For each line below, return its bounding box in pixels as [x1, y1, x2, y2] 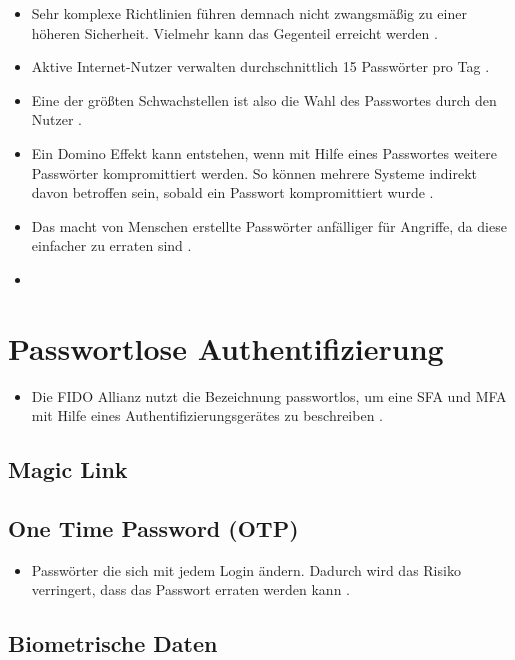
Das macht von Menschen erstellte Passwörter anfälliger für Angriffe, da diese [31, 215, 507, 236]
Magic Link [8, 454, 128, 485]
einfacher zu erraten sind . [31, 235, 192, 256]
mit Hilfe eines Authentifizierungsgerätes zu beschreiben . [31, 405, 383, 426]
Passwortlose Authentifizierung [8, 327, 444, 368]
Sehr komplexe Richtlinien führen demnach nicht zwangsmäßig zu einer [31, 3, 467, 23]
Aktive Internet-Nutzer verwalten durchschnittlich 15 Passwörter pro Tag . [31, 56, 490, 77]
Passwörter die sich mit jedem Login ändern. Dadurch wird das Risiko [31, 559, 461, 580]
